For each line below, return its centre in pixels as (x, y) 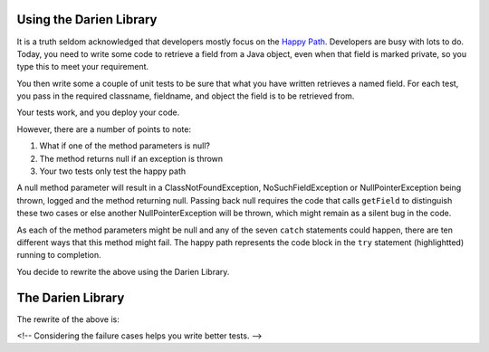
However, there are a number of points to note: (104, 129)
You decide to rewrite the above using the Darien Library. (123, 271)
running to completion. (59, 255)
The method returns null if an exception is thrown (131, 158)
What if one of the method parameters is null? (125, 146)
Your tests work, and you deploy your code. (98, 112)
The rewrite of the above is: (68, 319)
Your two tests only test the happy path (113, 171)
